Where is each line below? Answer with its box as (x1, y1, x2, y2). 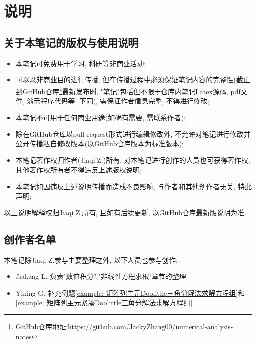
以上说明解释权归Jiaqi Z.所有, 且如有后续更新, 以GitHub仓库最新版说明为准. (4, 207, 246, 217)
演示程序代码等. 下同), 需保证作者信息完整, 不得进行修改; (27, 96, 210, 106)
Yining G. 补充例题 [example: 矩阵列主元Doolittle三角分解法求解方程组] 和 (15, 287, 245, 298)
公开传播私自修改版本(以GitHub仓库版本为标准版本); (15, 138, 184, 148)
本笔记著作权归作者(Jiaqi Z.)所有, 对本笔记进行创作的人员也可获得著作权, (15, 155, 250, 165)
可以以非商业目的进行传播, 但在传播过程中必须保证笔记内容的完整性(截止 (15, 74, 250, 85)
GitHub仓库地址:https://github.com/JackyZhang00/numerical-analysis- (15, 321, 233, 331)
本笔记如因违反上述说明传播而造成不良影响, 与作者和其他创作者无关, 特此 (15, 181, 252, 191)
